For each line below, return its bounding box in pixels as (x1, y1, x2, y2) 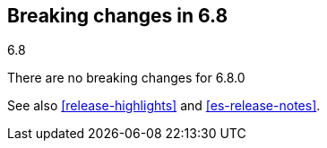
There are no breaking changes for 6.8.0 (7, 70, 245, 86)
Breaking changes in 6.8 (7, 4, 228, 27)
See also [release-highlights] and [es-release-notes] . (7, 98, 321, 114)
